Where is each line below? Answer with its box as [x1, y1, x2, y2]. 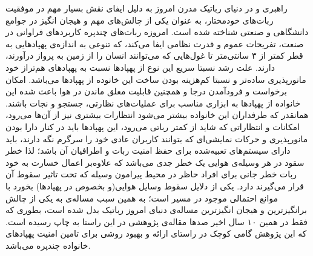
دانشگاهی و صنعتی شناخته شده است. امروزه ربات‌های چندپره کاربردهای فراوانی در [5, 25, 309, 38]
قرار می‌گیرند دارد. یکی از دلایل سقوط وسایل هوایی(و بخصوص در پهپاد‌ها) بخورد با [5, 179, 304, 192]
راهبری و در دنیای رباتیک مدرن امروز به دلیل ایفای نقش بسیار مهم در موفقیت [5, 2, 288, 14]
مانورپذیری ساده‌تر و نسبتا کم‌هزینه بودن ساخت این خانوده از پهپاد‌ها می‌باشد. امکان [5, 73, 306, 85]
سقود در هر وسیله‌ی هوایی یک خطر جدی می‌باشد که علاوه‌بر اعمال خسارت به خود [5, 156, 305, 168]
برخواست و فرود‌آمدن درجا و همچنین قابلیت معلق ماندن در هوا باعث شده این [5, 85, 287, 97]
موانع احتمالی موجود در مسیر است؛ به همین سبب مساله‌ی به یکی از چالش [5, 191, 278, 204]
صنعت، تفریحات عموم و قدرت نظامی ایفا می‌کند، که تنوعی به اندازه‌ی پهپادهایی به [5, 37, 304, 50]
